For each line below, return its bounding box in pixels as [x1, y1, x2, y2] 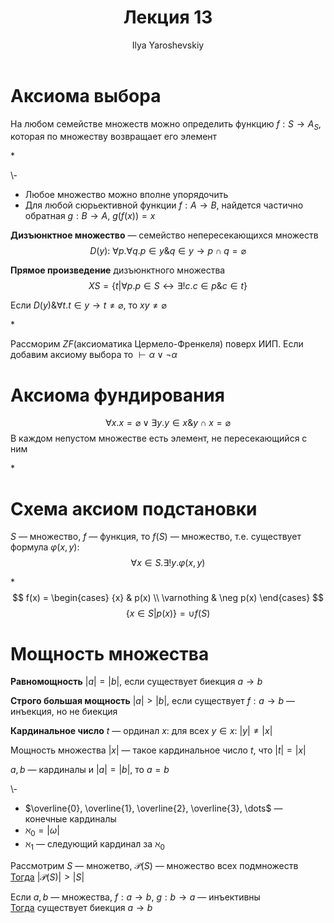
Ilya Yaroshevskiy [131, 39, 205, 51]
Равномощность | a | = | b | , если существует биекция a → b [10, 676, 263, 688]
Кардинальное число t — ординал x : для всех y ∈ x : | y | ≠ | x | [10, 725, 273, 737]
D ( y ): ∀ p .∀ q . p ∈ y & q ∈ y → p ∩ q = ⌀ [89, 245, 247, 257]
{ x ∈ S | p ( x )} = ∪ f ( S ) [125, 607, 211, 620]
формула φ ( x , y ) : [10, 541, 80, 553]
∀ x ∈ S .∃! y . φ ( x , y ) [130, 557, 206, 569]
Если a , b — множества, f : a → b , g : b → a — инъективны [10, 891, 261, 903]
